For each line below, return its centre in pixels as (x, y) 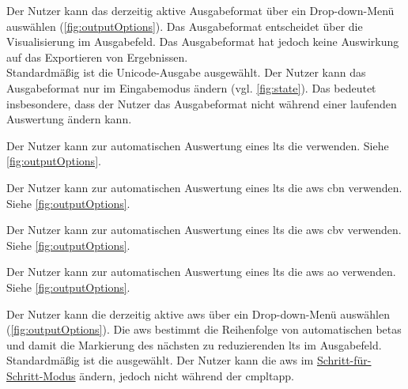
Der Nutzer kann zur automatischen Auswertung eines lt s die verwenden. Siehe (198, 145)
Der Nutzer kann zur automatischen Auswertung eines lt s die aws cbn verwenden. (204, 187)
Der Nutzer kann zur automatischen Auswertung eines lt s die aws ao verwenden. (201, 272)
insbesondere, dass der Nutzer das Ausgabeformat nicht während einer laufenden (202, 103)
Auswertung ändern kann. (69, 119)
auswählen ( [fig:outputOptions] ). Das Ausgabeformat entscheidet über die (185, 26)
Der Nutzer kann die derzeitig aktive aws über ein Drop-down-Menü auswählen (198, 313)
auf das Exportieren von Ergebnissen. (97, 57)
